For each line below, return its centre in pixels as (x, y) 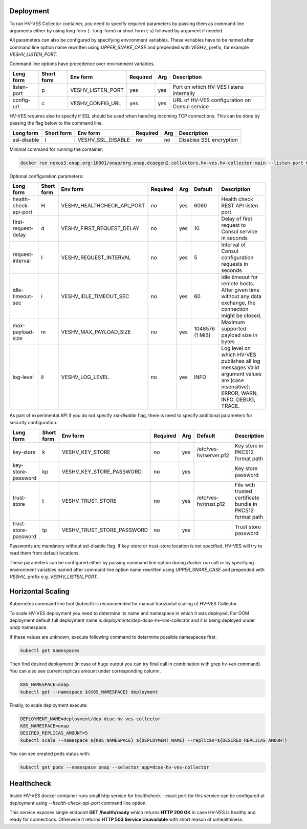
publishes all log (241, 361)
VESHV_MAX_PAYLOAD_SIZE (96, 332)
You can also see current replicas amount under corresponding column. (85, 671)
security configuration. (34, 423)
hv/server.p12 (213, 455)
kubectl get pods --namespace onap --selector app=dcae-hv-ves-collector (115, 767)
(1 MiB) (202, 335)
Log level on (236, 348)
